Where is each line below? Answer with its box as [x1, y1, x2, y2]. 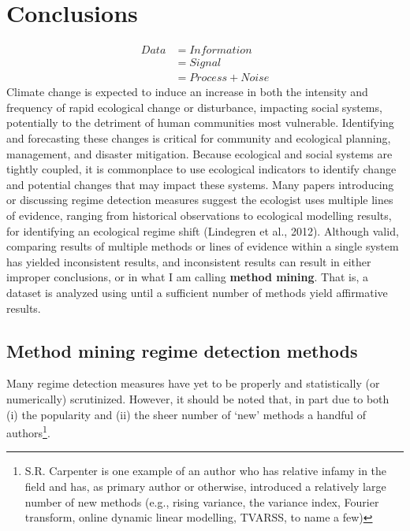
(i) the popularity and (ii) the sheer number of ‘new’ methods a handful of [6, 406, 367, 422]
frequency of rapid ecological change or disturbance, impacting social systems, [6, 98, 382, 115]
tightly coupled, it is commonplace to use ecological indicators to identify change [6, 161, 397, 177]
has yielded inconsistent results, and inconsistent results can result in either [6, 253, 371, 269]
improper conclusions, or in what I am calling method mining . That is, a [6, 269, 369, 285]
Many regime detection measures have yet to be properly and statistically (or [6, 375, 380, 392]
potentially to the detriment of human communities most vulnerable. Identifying [6, 114, 394, 131]
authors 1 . [6, 422, 50, 440]
